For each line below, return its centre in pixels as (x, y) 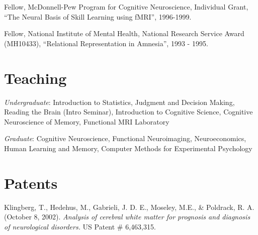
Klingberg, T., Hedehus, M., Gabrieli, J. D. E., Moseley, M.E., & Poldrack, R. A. (129, 207)
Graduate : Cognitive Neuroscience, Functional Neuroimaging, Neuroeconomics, (125, 138)
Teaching (35, 78)
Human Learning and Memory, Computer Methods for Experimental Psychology (128, 148)
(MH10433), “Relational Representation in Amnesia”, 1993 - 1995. (106, 43)
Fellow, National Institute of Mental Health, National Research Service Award (124, 33)
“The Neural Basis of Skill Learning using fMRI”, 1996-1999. (98, 16)
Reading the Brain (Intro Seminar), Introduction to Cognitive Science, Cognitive (128, 112)
